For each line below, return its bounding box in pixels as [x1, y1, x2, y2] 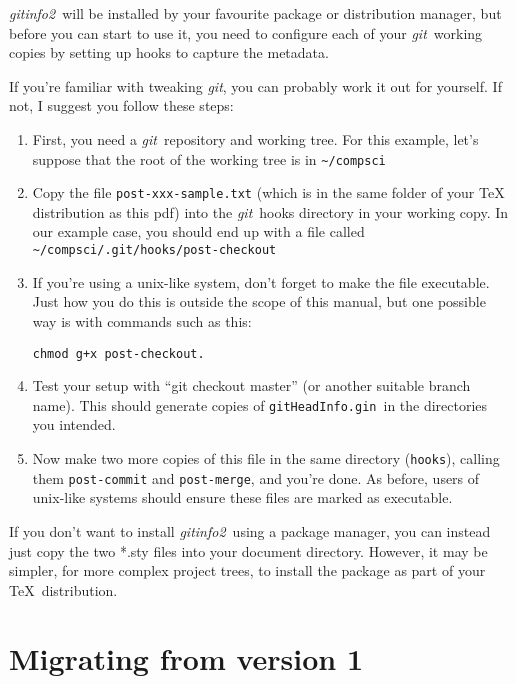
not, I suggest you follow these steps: [9, 95, 234, 116]
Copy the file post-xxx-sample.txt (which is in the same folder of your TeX [32, 182, 505, 203]
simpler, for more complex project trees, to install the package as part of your [9, 560, 486, 581]
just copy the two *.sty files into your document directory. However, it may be [9, 540, 488, 561]
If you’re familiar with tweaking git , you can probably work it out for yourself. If [9, 75, 502, 96]
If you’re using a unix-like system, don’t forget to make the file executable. [32, 271, 490, 292]
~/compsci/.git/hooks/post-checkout [32, 243, 277, 258]
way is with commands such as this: [32, 310, 252, 331]
